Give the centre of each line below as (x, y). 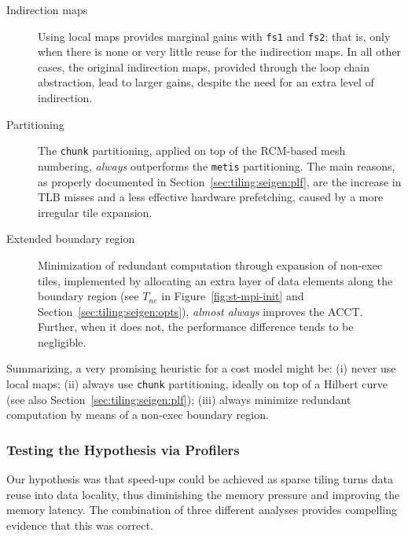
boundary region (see (88, 296)
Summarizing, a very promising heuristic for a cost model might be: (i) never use (201, 368)
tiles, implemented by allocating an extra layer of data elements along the (215, 280)
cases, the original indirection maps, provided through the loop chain (204, 66)
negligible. (62, 341)
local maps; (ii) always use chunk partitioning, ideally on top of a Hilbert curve (197, 384)
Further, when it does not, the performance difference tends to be (196, 327)
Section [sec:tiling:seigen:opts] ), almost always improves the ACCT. (200, 311)
